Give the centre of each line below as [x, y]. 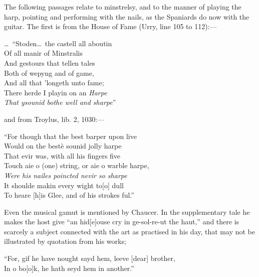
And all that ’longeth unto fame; [54, 83]
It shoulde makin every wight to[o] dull [64, 185]
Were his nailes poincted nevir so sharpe [66, 175]
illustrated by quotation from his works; [65, 241]
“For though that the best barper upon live [70, 136]
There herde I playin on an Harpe [56, 92]
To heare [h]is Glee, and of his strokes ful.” [69, 195]
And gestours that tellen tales [50, 62]
